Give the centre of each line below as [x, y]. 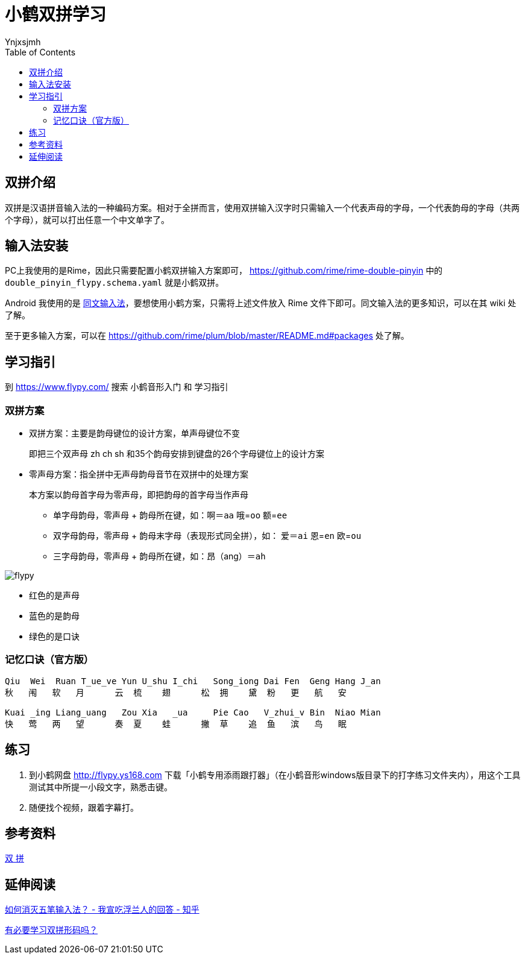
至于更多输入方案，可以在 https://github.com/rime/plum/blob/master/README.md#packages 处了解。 [207, 336]
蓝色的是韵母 [54, 616]
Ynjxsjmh [23, 42]
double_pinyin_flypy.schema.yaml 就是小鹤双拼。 [115, 283]
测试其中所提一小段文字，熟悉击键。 [101, 787]
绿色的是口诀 [54, 637]
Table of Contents [40, 52]
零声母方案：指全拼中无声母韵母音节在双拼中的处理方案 [139, 474]
